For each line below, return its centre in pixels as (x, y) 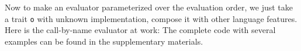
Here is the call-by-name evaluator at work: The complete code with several (140, 30)
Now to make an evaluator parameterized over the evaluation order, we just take (149, 7)
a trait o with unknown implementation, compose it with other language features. (151, 18)
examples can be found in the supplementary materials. (104, 41)
